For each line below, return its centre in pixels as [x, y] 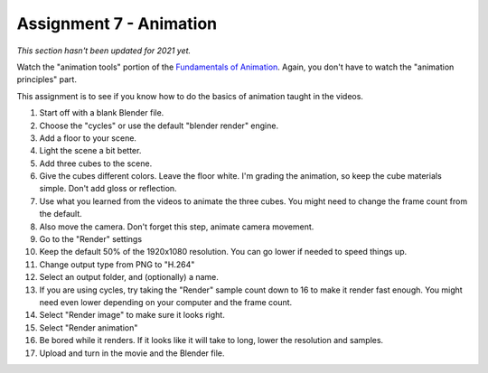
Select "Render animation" [89, 327]
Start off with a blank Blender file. [102, 113]
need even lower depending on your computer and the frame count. [166, 302]
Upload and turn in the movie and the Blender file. [132, 353]
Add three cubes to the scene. [96, 163]
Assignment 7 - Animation [117, 23]
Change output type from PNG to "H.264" [117, 264]
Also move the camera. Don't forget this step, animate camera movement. [177, 227]
